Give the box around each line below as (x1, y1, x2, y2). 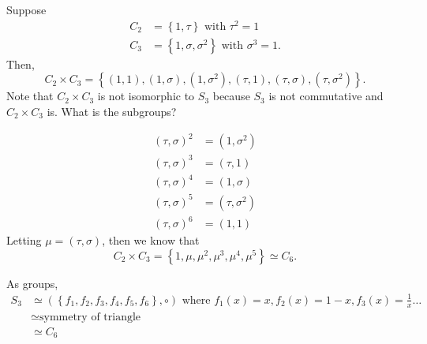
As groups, (6, 275, 58, 291)
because (212, 88, 250, 104)
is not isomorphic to (97, 88, 195, 104)
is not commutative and (268, 88, 384, 104)
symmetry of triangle (39, 311, 141, 323)
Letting (6, 232, 42, 249)
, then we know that (102, 232, 200, 249)
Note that (6, 88, 54, 104)
